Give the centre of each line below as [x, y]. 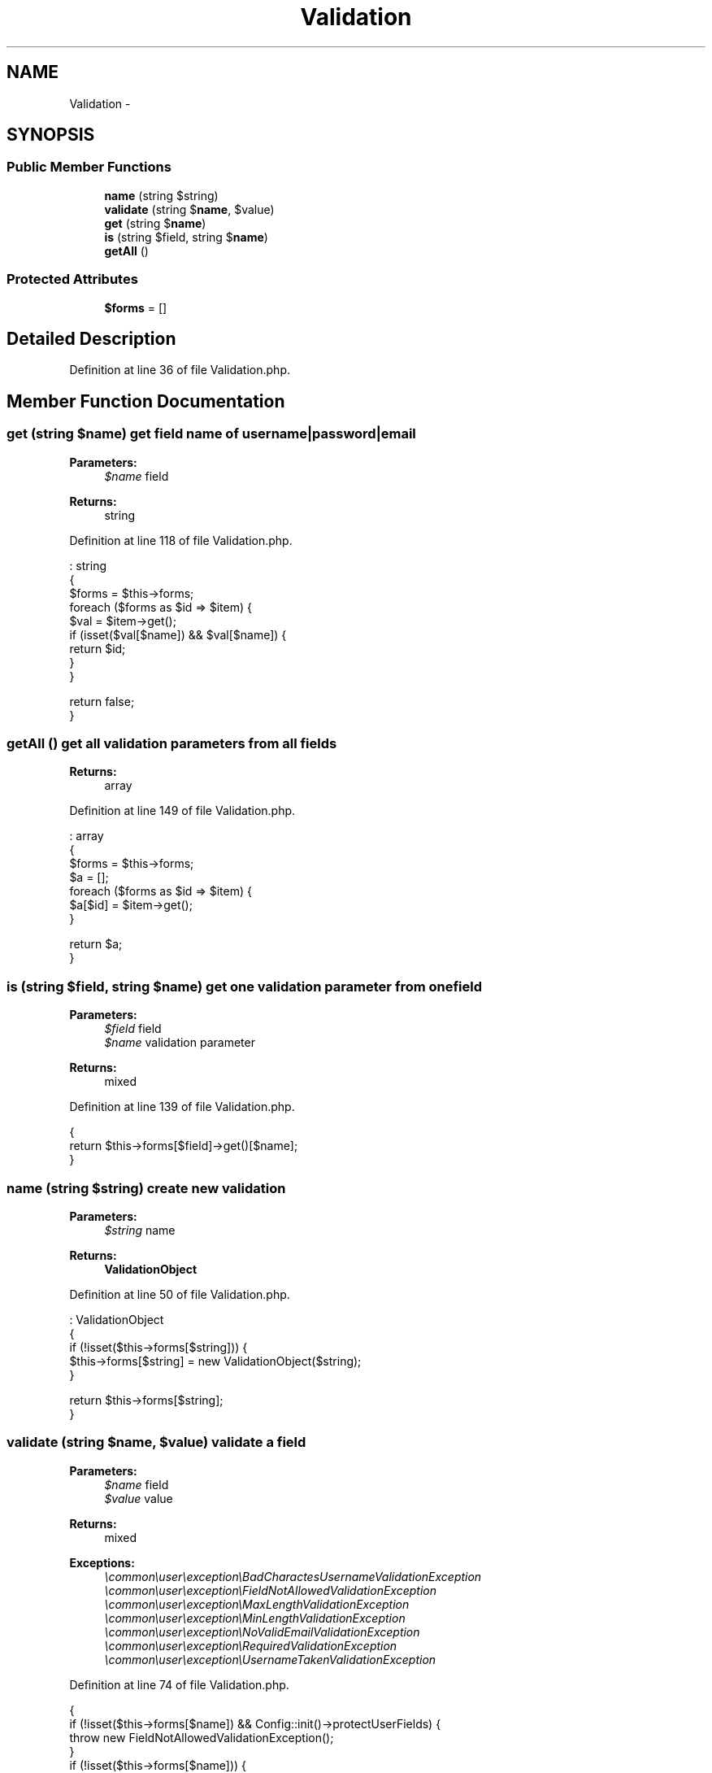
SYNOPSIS [51, 135]
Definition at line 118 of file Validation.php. [181, 540]
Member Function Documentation [146, 401]
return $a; [96, 944]
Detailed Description [91, 338]
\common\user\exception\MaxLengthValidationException [257, 1604]
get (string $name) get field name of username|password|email [211, 434]
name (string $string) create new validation [146, 1188]
